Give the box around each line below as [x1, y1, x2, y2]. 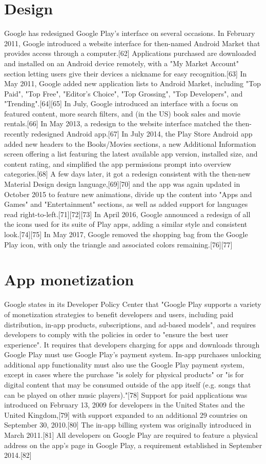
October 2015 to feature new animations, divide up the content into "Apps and [4, 188, 252, 199]
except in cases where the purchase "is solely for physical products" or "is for [4, 369, 244, 380]
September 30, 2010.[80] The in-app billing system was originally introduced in [4, 419, 252, 430]
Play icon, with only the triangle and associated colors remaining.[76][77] [4, 239, 233, 249]
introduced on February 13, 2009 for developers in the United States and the [4, 399, 245, 410]
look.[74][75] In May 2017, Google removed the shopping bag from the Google [4, 229, 248, 239]
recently [4, 128, 29, 139]
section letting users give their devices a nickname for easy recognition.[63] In [4, 68, 247, 79]
